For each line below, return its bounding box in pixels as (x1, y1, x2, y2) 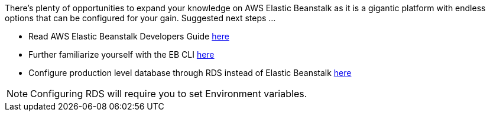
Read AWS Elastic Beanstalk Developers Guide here (28, 31, 229, 41)
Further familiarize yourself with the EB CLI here (28, 49, 215, 59)
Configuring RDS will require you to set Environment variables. (30, 88, 307, 100)
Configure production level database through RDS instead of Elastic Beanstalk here (28, 68, 352, 78)
